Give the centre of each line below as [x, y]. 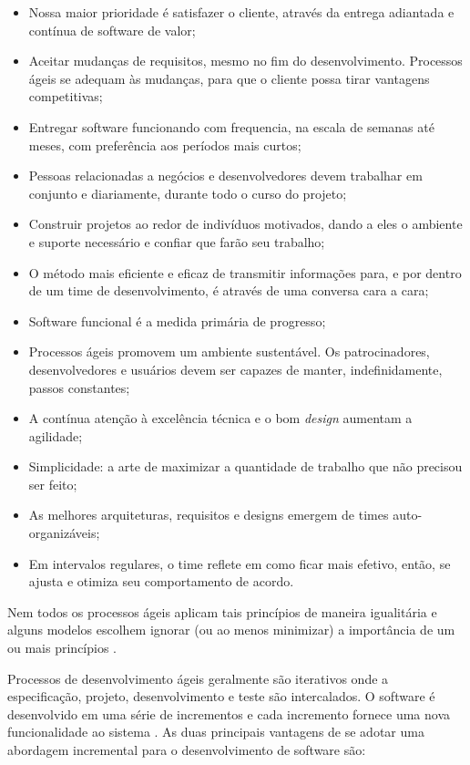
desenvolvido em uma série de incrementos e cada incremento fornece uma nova [229, 713]
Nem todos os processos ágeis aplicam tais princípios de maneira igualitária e [222, 611]
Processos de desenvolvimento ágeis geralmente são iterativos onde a [198, 678]
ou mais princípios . [62, 648]
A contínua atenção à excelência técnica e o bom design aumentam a [220, 418]
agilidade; [56, 435]
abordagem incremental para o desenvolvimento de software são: [187, 749]
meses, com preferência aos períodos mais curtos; [165, 145]
